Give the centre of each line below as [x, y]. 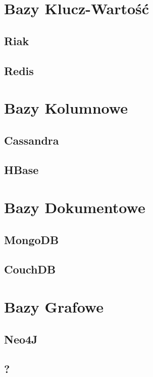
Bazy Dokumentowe [75, 207]
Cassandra [32, 140]
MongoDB [32, 239]
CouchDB [30, 269]
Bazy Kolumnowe [66, 108]
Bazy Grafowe [54, 306]
